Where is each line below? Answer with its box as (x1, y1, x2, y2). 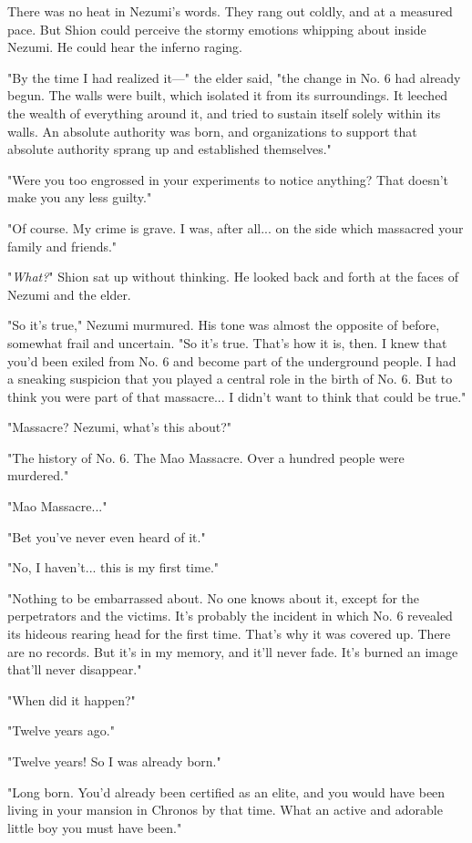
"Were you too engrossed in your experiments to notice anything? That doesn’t (7, 170, 449, 189)
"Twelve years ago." (7, 721, 115, 740)
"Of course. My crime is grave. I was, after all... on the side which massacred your (7, 218, 464, 237)
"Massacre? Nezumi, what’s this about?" (7, 417, 232, 437)
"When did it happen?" (7, 690, 136, 709)
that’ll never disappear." (7, 660, 142, 679)
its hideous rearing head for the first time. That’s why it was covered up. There (7, 624, 451, 643)
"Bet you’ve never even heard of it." (7, 527, 206, 546)
